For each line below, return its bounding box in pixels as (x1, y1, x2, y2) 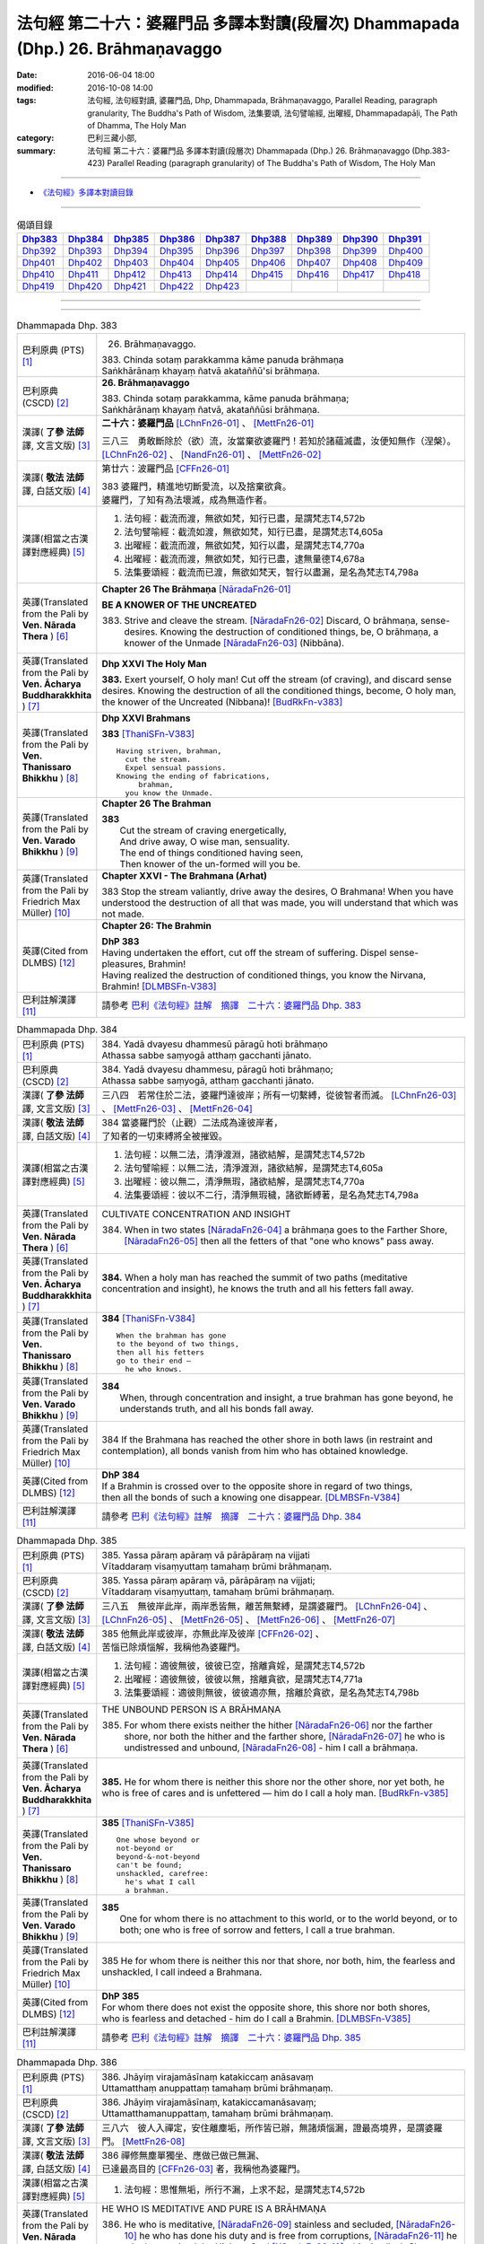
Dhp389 (297, 233, 333, 246)
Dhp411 (67, 268, 99, 281)
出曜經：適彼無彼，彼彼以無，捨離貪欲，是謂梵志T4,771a (124, 1673, 363, 1686)
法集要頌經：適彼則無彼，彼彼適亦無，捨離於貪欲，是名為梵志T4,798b (124, 1687, 419, 1699)
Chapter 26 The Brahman (101, 797, 212, 810)
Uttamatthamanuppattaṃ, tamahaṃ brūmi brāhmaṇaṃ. (101, 2107, 333, 2119)
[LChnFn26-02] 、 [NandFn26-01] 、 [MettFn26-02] (101, 448, 322, 460)
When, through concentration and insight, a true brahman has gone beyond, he (119, 1391, 454, 1404)
